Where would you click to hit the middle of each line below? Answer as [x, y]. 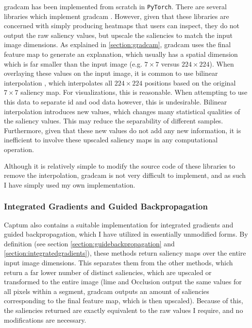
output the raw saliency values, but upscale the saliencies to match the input [118, 35]
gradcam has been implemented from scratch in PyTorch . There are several [115, 6]
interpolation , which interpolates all [58, 82]
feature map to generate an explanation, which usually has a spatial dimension [121, 54]
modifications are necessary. [45, 319]
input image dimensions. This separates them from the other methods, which [118, 262]
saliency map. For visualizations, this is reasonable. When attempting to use [134, 92]
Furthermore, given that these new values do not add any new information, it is [123, 130]
